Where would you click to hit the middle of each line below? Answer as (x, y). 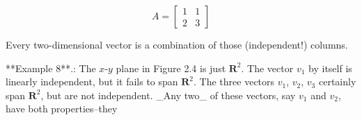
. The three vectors (234, 82)
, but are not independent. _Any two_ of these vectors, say (168, 95)
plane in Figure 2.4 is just (171, 68)
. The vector (267, 68)
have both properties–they (62, 109)
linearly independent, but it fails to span (92, 82)
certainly (337, 82)
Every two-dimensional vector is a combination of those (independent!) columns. (177, 44)
